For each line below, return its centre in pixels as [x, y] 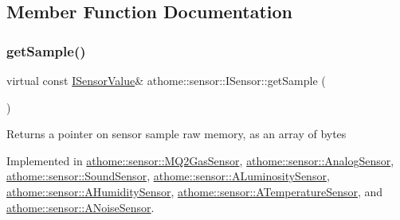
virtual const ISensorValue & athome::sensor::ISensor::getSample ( [166, 80]
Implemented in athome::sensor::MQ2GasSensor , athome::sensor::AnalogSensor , [200, 160]
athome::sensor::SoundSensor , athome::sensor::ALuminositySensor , [168, 176]
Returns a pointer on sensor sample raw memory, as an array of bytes [176, 134]
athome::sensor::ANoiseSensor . [80, 207]
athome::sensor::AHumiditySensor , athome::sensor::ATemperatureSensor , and [195, 191]
